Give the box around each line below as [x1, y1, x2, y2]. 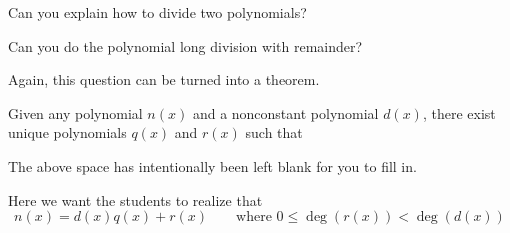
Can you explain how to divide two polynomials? [8, 2, 307, 22]
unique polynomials [8, 122, 127, 143]
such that [245, 122, 303, 143]
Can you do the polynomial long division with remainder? [8, 35, 363, 56]
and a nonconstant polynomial [192, 102, 379, 123]
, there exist [422, 102, 496, 123]
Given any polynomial [8, 102, 143, 123]
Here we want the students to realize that [8, 189, 263, 210]
